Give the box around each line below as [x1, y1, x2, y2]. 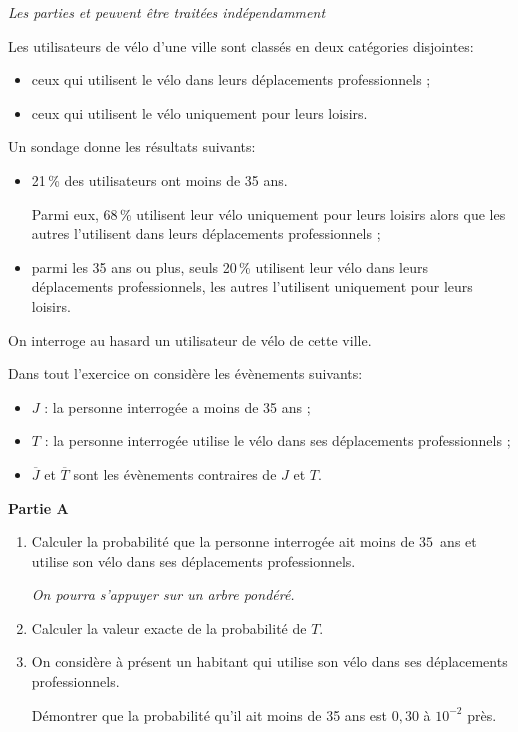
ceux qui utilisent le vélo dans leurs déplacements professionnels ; [31, 69, 431, 90]
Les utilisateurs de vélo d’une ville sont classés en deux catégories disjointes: [8, 35, 474, 56]
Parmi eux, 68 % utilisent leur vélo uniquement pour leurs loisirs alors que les [31, 203, 506, 224]
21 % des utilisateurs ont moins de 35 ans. [31, 169, 288, 190]
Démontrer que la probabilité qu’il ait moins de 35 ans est [31, 704, 388, 725]
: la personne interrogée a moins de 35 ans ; [44, 396, 311, 417]
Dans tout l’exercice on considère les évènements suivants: [8, 363, 363, 384]
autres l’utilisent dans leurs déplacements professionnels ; [31, 223, 381, 244]
